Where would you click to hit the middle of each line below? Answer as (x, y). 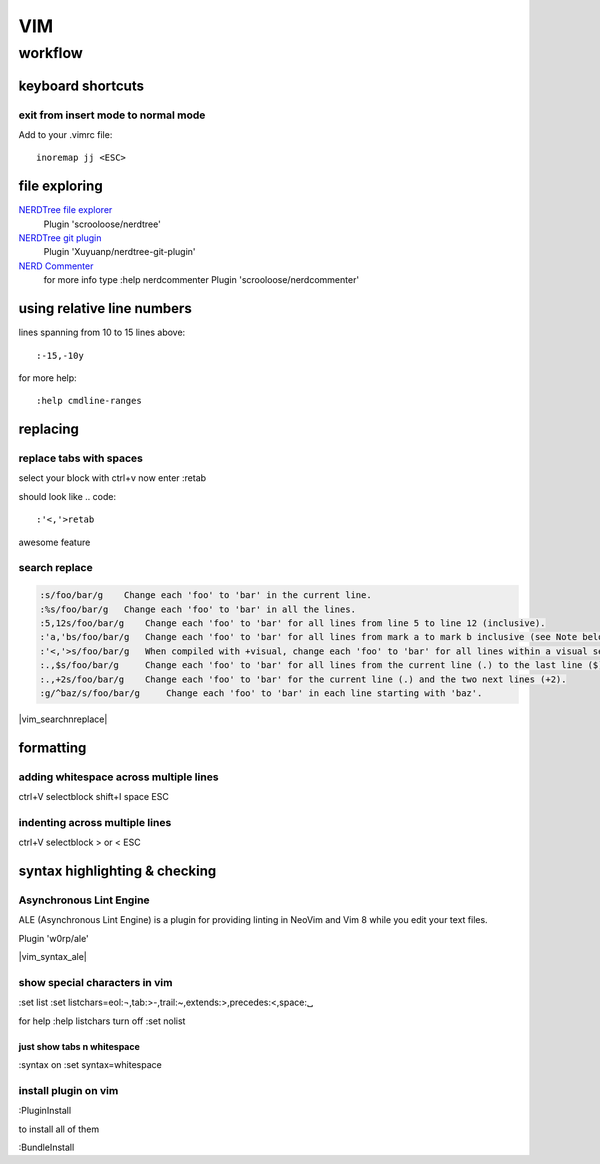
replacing (49, 429)
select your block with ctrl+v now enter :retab (112, 478)
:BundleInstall (46, 1147)
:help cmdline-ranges (89, 401)
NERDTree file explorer (65, 210)
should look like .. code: (67, 496)
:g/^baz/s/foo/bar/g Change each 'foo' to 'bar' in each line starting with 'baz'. (261, 693)
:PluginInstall (45, 1111)
